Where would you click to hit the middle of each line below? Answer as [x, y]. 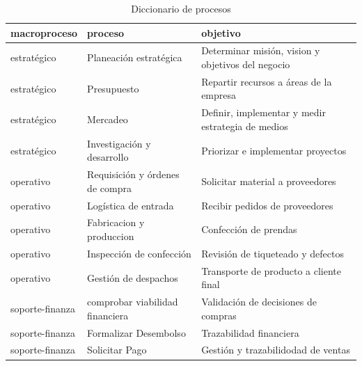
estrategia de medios [245, 126]
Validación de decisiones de [259, 302]
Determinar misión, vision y [261, 50]
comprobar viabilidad [133, 302]
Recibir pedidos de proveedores [267, 205]
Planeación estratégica [135, 57]
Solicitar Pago [117, 350]
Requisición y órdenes [133, 174]
